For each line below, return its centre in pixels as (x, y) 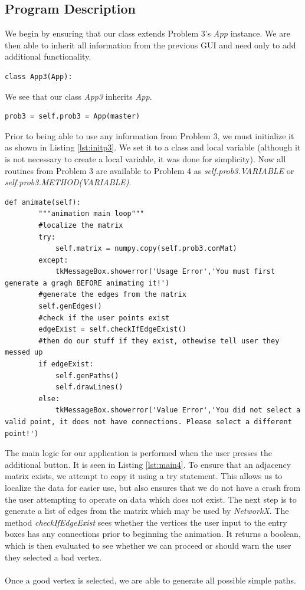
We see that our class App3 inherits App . (78, 96)
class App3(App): (39, 76)
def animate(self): (43, 202)
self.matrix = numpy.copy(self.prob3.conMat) (146, 249)
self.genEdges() (70, 307)
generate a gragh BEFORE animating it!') (87, 283)
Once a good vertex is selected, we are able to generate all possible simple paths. (151, 580)
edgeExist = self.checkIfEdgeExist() (112, 330)
